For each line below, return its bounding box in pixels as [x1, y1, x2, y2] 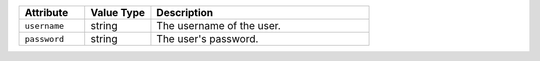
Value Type [90, 6, 145, 19]
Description [156, 6, 214, 19]
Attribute [24, 6, 69, 19]
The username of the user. [156, 19, 282, 32]
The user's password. [156, 32, 259, 45]
